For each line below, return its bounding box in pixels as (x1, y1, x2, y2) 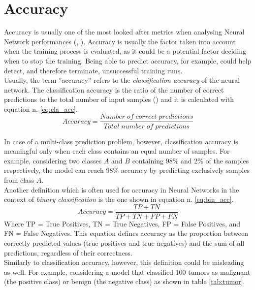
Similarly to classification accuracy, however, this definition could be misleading (4, 257, 244, 267)
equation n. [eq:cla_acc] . (4, 103, 78, 114)
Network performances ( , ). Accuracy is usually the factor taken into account (4, 36, 236, 46)
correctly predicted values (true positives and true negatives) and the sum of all (4, 237, 245, 248)
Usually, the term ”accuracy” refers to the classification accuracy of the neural (4, 75, 240, 85)
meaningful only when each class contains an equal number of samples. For (4, 146, 230, 156)
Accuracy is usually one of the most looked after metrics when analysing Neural (4, 27, 245, 37)
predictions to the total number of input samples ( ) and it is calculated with (4, 94, 234, 104)
